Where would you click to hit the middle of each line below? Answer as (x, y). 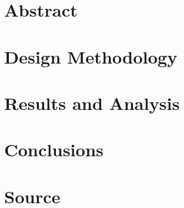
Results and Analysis (92, 103)
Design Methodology (91, 56)
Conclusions (54, 149)
